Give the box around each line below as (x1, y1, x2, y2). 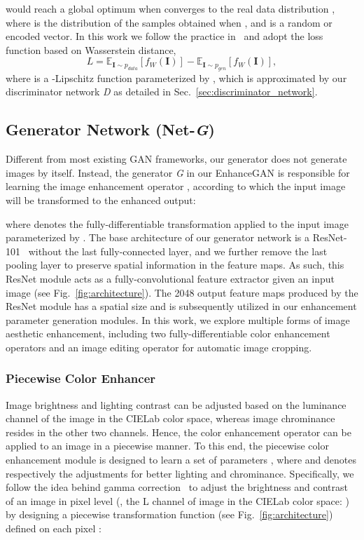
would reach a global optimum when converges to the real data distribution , (6, 1, 335, 15)
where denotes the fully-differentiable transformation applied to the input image (6, 216, 349, 231)
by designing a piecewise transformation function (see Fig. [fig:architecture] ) (6, 507, 333, 522)
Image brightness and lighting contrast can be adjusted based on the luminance (6, 397, 346, 412)
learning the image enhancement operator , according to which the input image (6, 179, 346, 194)
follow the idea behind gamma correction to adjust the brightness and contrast (6, 480, 348, 494)
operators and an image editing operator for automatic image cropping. (6, 339, 312, 354)
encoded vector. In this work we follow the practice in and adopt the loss (6, 29, 323, 43)
